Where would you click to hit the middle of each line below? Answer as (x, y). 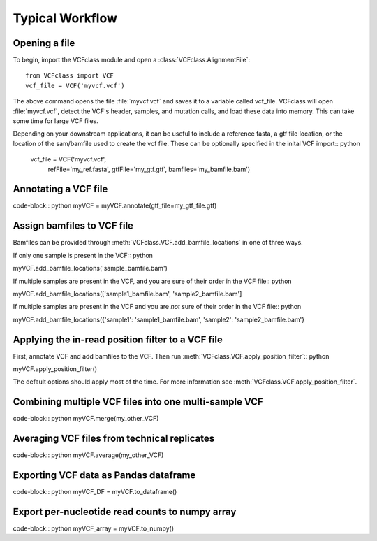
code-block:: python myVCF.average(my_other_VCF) (88, 455)
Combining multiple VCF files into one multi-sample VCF (138, 402)
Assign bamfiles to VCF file (73, 226)
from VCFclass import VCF (70, 76)
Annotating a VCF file (60, 189)
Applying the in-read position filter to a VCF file (118, 339)
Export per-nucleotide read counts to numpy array (125, 511)
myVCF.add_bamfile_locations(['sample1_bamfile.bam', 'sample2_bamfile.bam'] (127, 294)
